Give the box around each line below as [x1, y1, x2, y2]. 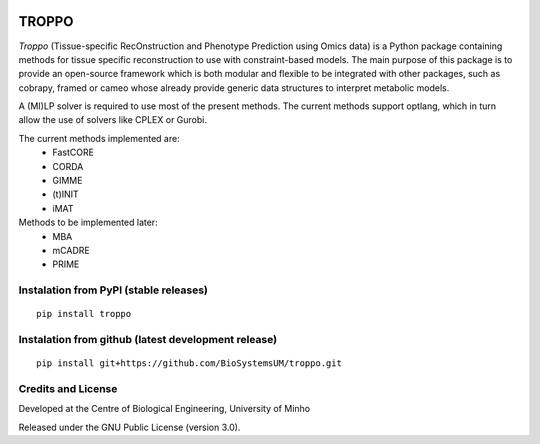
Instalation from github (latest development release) [18, 333, 278, 347]
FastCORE [52, 146, 95, 159]
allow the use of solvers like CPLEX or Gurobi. [18, 114, 208, 126]
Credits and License [18, 382, 118, 396]
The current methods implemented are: [18, 132, 180, 144]
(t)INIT [52, 188, 79, 200]
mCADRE [52, 244, 90, 256]
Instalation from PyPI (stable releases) [18, 283, 209, 297]
